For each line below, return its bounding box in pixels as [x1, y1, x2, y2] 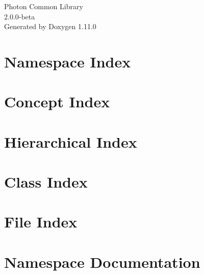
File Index [4, 211, 78, 232]
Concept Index [4, 91, 110, 112]
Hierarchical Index [4, 131, 137, 152]
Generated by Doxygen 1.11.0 [4, 21, 96, 32]
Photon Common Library [4, 1, 83, 11]
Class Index [4, 171, 88, 192]
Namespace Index [4, 51, 131, 72]
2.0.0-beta [4, 11, 35, 21]
